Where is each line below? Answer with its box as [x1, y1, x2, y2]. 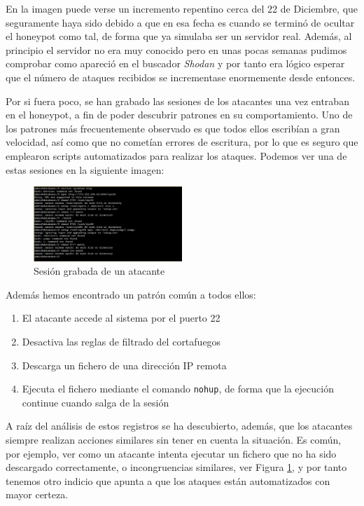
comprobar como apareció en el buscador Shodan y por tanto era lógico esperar [6, 56, 345, 71]
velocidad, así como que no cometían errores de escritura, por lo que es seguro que [6, 135, 358, 149]
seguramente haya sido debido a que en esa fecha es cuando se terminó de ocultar [6, 15, 355, 29]
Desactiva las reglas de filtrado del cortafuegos [22, 334, 221, 348]
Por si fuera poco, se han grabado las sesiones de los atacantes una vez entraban [6, 93, 349, 108]
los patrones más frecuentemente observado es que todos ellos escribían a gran [6, 121, 340, 135]
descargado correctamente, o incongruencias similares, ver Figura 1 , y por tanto [6, 460, 347, 474]
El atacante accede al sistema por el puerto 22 [22, 310, 220, 325]
